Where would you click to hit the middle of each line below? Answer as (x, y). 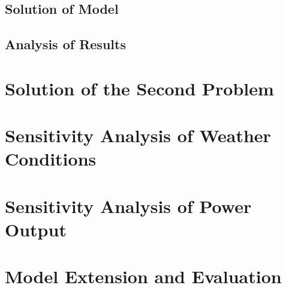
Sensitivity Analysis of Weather (138, 135)
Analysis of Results (65, 44)
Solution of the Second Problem (139, 88)
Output (36, 229)
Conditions (51, 159)
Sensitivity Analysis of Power (128, 205)
